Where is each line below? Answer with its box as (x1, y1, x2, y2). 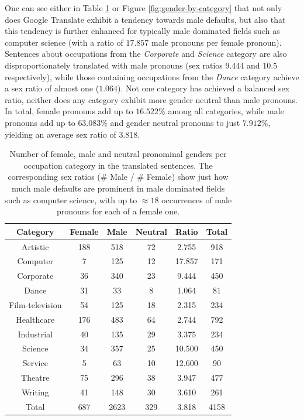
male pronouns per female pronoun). (151, 36, 282, 48)
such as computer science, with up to (5, 193, 137, 206)
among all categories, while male (168, 105, 284, 117)
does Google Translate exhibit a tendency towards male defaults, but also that (5, 13, 286, 25)
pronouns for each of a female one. (57, 205, 180, 217)
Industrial (18, 327, 53, 340)
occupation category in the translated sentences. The (23, 159, 213, 171)
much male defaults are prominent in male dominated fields (12, 182, 225, 194)
